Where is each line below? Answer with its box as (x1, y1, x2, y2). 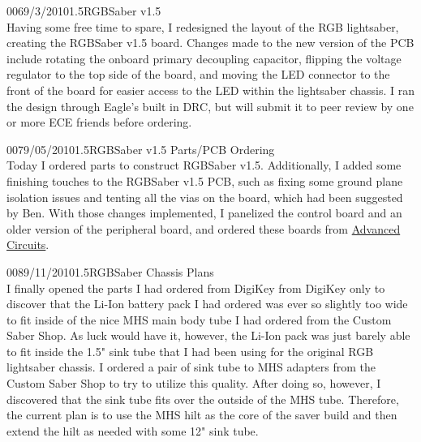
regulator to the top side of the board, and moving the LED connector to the (6, 66, 390, 83)
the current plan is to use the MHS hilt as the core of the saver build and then (6, 406, 397, 423)
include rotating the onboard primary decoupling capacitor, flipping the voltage (6, 49, 402, 67)
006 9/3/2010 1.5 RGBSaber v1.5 (6, 2, 161, 19)
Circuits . (6, 236, 49, 253)
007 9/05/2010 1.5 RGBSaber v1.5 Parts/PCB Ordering (6, 140, 275, 157)
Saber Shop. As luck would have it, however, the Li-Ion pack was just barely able (6, 327, 410, 344)
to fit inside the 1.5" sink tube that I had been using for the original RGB (6, 342, 374, 359)
